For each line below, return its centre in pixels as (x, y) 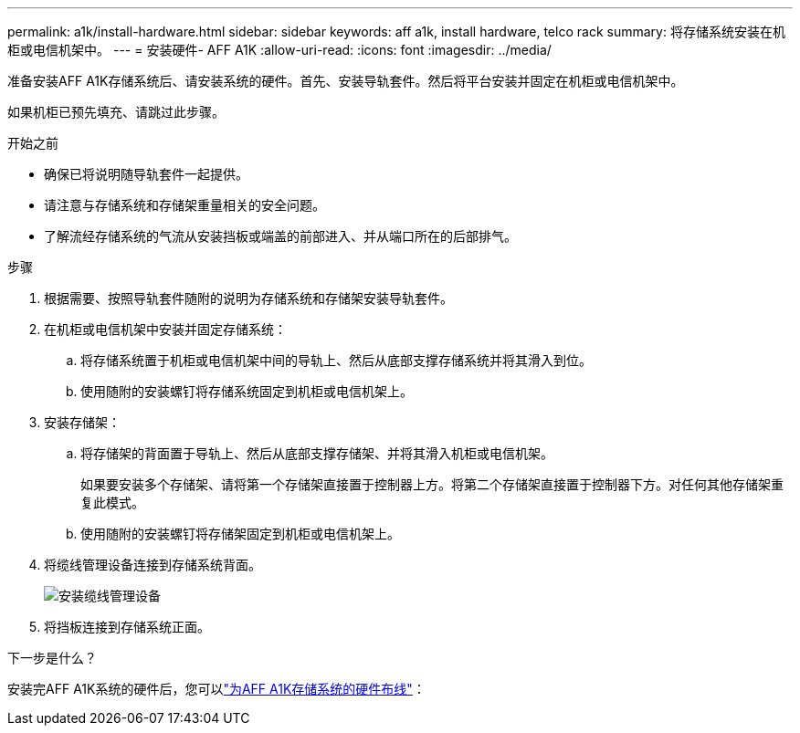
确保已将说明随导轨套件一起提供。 (146, 174)
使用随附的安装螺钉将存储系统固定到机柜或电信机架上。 (247, 391)
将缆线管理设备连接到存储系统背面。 (153, 565)
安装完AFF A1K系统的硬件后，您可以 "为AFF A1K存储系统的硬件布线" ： (216, 689)
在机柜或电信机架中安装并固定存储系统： (165, 329)
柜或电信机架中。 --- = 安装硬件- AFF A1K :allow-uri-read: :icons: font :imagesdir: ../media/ (279, 50)
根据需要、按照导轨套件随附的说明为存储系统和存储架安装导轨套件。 (248, 298)
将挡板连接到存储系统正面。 (127, 627)
